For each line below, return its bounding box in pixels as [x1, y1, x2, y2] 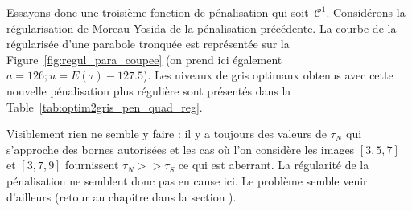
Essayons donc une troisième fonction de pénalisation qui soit [6, 4, 309, 20]
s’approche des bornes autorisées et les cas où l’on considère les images [6, 140, 355, 157]
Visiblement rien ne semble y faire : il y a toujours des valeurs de [6, 125, 327, 142]
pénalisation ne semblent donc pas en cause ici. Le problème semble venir [6, 172, 368, 189]
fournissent [65, 156, 119, 173]
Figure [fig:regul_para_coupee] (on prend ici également [6, 51, 282, 67]
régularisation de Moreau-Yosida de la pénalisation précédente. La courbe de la [6, 19, 397, 36]
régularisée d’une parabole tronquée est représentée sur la [6, 35, 290, 52]
